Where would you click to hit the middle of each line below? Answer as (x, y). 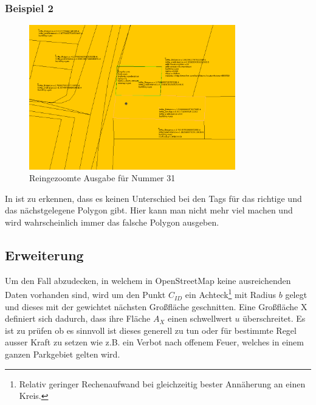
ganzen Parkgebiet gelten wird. (63, 354)
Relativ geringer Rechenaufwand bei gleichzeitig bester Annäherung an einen (162, 383)
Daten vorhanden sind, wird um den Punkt (85, 295)
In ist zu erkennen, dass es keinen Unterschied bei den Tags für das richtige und (153, 198)
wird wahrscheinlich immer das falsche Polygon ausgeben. (112, 222)
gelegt (296, 295)
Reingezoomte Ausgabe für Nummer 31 (102, 178)
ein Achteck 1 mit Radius (231, 294)
